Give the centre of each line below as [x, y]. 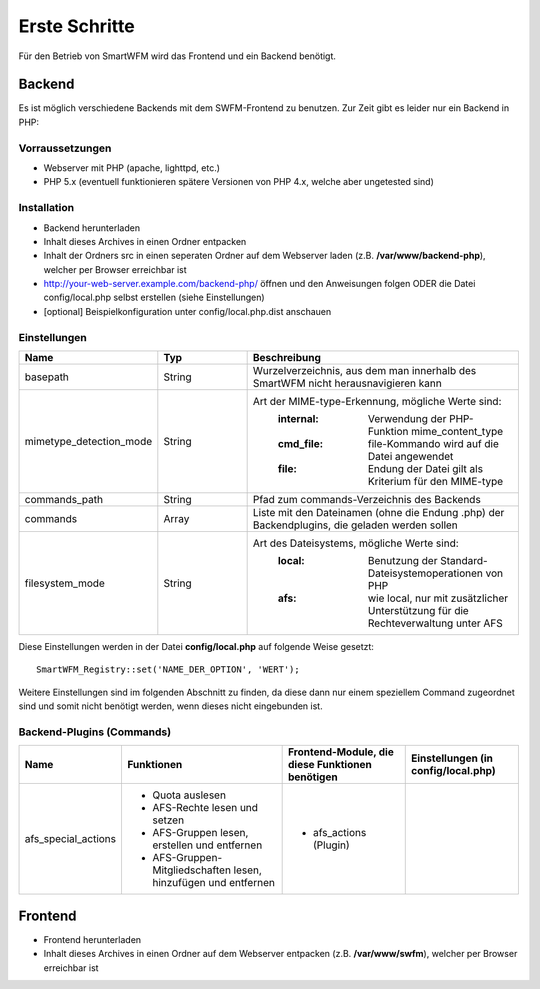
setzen [168, 820]
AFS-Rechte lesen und [205, 808]
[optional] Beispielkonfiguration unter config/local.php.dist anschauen [187, 311]
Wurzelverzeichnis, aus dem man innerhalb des [364, 370]
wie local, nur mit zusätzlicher [438, 598]
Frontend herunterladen [92, 939]
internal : [298, 418]
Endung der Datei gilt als [425, 468]
